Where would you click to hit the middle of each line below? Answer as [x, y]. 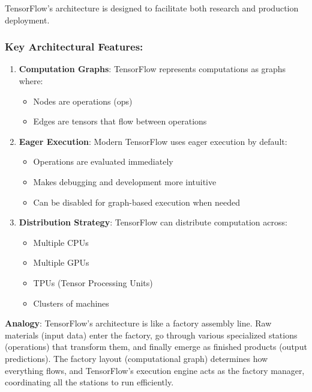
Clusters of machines [71, 303]
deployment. [27, 20]
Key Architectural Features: [74, 47]
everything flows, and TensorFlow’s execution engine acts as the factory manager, [155, 370]
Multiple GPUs [61, 262]
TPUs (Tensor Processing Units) [93, 282]
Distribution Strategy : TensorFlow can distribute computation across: [153, 222]
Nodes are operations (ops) [83, 101]
